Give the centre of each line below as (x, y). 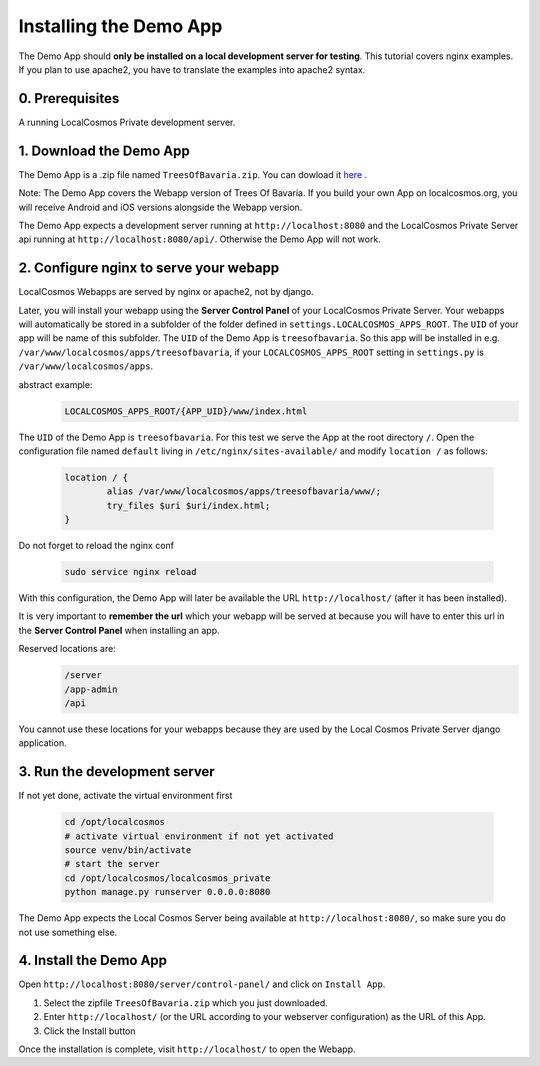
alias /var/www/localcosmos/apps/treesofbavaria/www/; (244, 491)
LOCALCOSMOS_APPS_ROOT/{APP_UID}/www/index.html (186, 411)
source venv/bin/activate (128, 850)
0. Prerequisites (69, 98)
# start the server (112, 864)
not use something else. (68, 932)
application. (42, 743)
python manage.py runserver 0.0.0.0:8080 (167, 892)
